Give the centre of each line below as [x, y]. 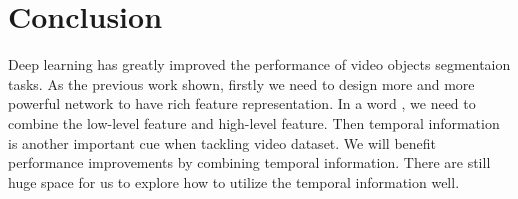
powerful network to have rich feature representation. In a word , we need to [242, 103]
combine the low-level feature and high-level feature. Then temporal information [254, 122]
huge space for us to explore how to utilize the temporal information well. [234, 181]
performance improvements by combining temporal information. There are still [249, 162]
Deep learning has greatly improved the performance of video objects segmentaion [259, 64]
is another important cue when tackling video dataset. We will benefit [222, 142]
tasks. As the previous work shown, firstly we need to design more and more [241, 83]
